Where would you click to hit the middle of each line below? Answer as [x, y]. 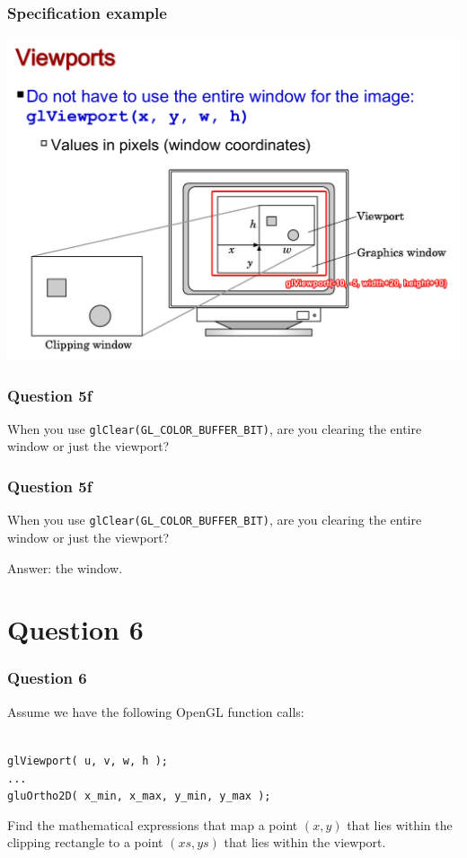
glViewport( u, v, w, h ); [88, 761]
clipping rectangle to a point [85, 842]
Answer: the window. [65, 567]
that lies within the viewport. [305, 842]
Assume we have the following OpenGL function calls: [156, 711]
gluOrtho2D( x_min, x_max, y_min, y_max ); [139, 796]
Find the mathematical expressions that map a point [153, 824]
